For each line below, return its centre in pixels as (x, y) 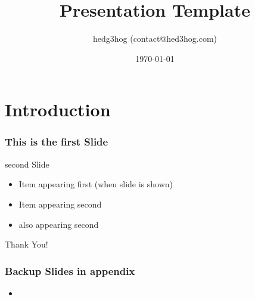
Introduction (58, 109)
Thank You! (27, 244)
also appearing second (59, 224)
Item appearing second (60, 204)
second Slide (27, 164)
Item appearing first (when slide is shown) (96, 184)
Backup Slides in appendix (70, 270)
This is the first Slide (57, 142)
